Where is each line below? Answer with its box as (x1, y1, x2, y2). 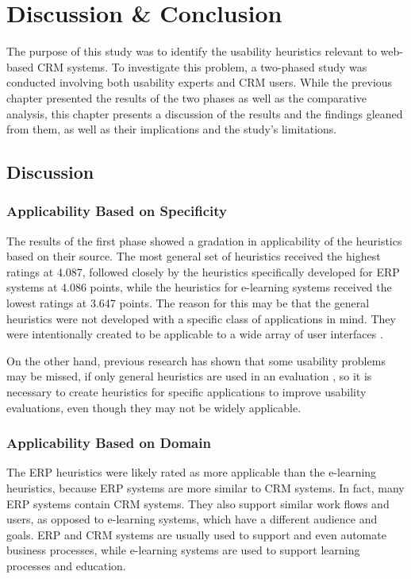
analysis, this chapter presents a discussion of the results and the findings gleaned (6, 105, 403, 122)
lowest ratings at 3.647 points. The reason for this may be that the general (6, 295, 370, 311)
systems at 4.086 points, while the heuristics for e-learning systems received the (6, 279, 392, 295)
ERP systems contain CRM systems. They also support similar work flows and (6, 495, 390, 511)
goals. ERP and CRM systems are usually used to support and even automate (6, 526, 386, 542)
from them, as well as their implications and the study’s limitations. (6, 121, 337, 137)
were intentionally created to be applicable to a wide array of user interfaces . (6, 326, 383, 342)
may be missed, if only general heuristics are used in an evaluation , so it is (6, 368, 372, 384)
